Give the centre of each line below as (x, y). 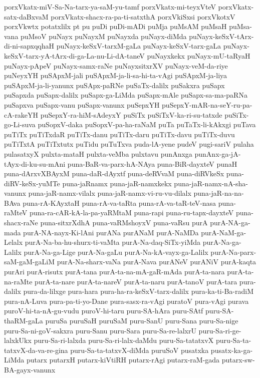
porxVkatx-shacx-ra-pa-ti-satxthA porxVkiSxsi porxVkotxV (143, 16)
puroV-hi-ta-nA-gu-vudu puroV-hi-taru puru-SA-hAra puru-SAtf (104, 311)
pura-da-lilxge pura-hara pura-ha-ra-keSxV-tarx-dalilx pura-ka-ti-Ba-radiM (138, 291)
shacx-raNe (21, 223)
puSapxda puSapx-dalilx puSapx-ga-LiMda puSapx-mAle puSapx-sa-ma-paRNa (126, 95)
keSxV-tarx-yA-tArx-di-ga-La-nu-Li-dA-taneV (74, 55)
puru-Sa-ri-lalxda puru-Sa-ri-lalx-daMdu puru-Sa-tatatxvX (124, 340)
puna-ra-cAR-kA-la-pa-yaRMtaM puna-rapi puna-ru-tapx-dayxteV (132, 213)
